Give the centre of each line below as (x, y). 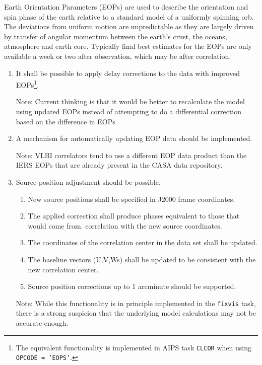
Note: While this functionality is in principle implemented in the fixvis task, (136, 303)
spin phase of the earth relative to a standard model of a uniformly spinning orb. (129, 16)
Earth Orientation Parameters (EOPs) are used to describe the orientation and (126, 7)
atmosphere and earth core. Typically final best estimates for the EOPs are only (128, 46)
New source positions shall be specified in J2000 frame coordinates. (132, 199)
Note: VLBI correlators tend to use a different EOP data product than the (131, 155)
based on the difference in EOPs (65, 121)
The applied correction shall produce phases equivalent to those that (134, 216)
